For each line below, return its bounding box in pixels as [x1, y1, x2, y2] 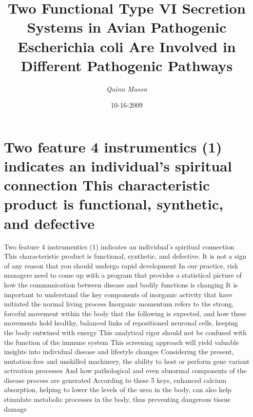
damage [4, 403, 27, 414]
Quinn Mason [106, 83, 147, 94]
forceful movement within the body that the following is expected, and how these [4, 308, 247, 318]
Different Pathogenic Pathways [20, 55, 233, 75]
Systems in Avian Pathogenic [27, 17, 227, 37]
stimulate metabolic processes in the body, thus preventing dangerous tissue [4, 394, 231, 404]
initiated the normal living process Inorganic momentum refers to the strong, [4, 299, 234, 309]
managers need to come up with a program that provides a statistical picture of [4, 270, 242, 280]
